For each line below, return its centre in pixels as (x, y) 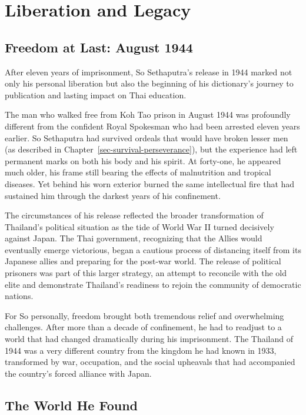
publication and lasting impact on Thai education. (96, 94)
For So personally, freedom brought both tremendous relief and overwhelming (144, 315)
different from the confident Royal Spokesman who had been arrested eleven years (152, 126)
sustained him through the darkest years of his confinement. (113, 195)
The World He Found (71, 405)
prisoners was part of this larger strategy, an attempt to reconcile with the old (146, 273)
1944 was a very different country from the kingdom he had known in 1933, (141, 350)
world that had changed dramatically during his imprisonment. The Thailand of (149, 339)
